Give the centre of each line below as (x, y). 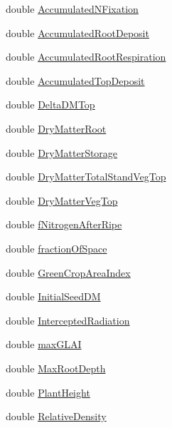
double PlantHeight (48, 392)
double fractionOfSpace (57, 248)
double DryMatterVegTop (62, 200)
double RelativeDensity (56, 416)
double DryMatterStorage (62, 152)
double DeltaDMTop (50, 105)
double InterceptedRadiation (68, 320)
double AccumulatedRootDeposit (77, 32)
